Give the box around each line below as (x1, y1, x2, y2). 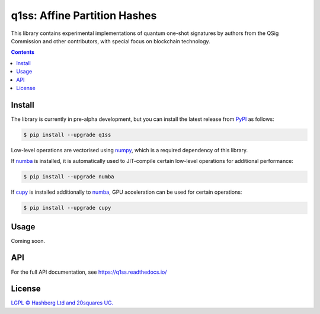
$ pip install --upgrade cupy (23, 204, 111, 212)
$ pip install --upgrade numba (23, 174, 115, 180)
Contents (11, 49, 35, 56)
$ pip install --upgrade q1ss (23, 131, 111, 138)
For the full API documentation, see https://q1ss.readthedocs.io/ (11, 268, 167, 275)
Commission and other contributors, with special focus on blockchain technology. (11, 37, 210, 44)
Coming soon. (11, 237, 46, 244)
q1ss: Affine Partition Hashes (11, 9, 157, 22)
